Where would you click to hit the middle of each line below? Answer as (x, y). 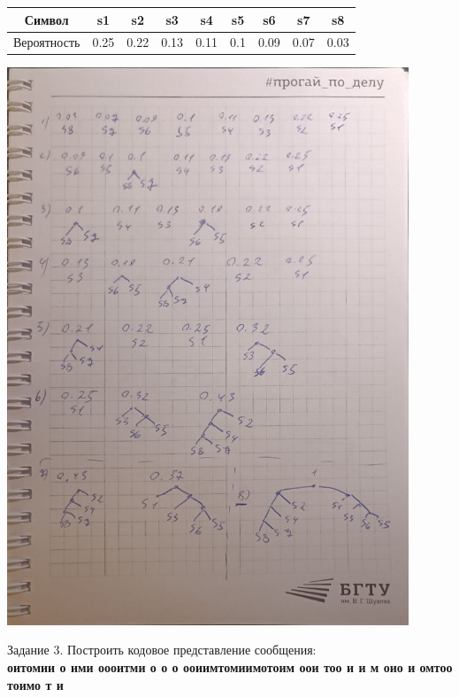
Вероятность (47, 42)
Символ (46, 19)
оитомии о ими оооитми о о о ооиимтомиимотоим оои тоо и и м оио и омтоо (230, 666)
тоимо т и (35, 684)
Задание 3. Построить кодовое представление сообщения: (162, 650)
